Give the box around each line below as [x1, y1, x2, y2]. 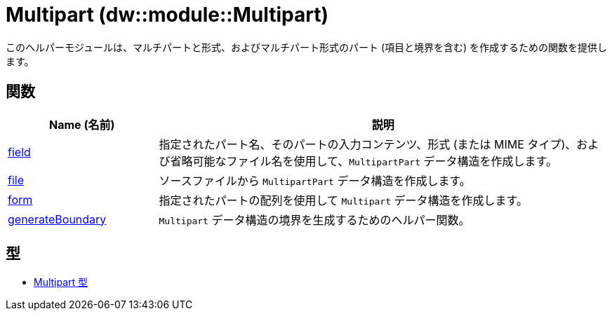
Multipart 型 [34, 276, 88, 289]
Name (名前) [49, 117, 115, 132]
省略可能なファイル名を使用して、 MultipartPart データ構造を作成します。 [170, 153, 557, 168]
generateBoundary [8, 212, 107, 226]
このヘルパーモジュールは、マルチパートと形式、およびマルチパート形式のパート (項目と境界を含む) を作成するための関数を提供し [6, 41, 608, 53]
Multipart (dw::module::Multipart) [6, 3, 329, 27]
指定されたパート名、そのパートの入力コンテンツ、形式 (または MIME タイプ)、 [159, 137, 577, 151]
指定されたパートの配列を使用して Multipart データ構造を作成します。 [159, 193, 528, 207]
